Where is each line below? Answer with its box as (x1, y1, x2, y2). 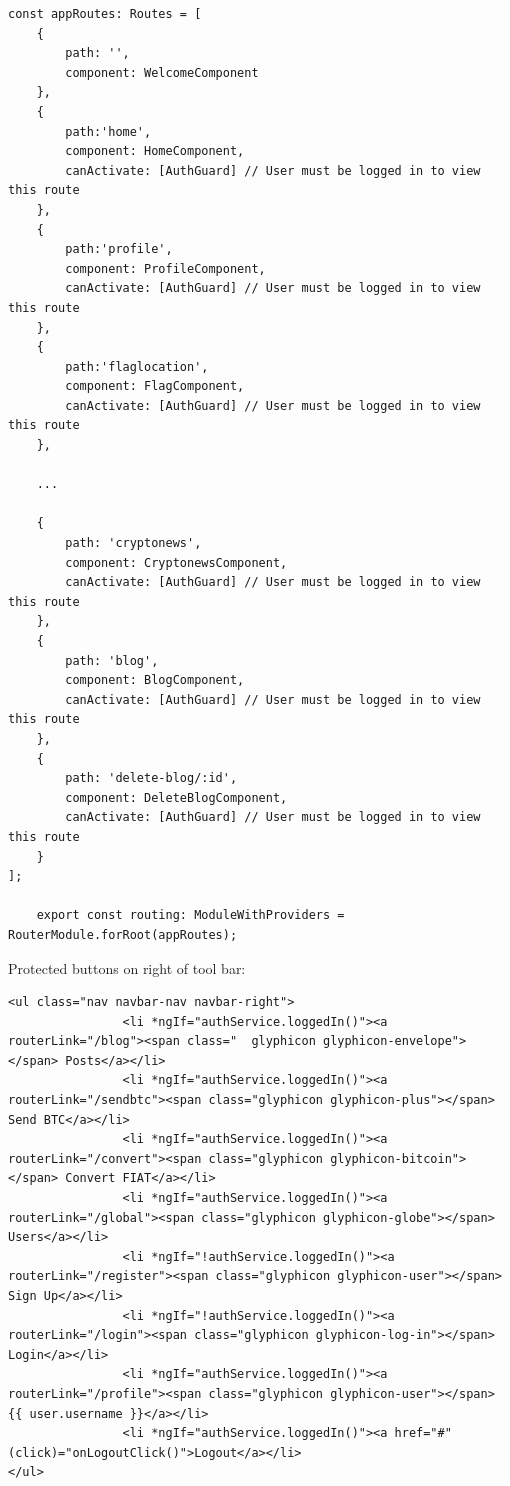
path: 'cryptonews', (65, 536, 202, 551)
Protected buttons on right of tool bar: (8, 957, 246, 978)
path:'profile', (65, 242, 173, 257)
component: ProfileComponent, (65, 261, 266, 276)
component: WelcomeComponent (65, 65, 259, 80)
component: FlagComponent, (65, 379, 245, 394)
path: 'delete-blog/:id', (65, 771, 238, 786)
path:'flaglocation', (65, 359, 209, 374)
